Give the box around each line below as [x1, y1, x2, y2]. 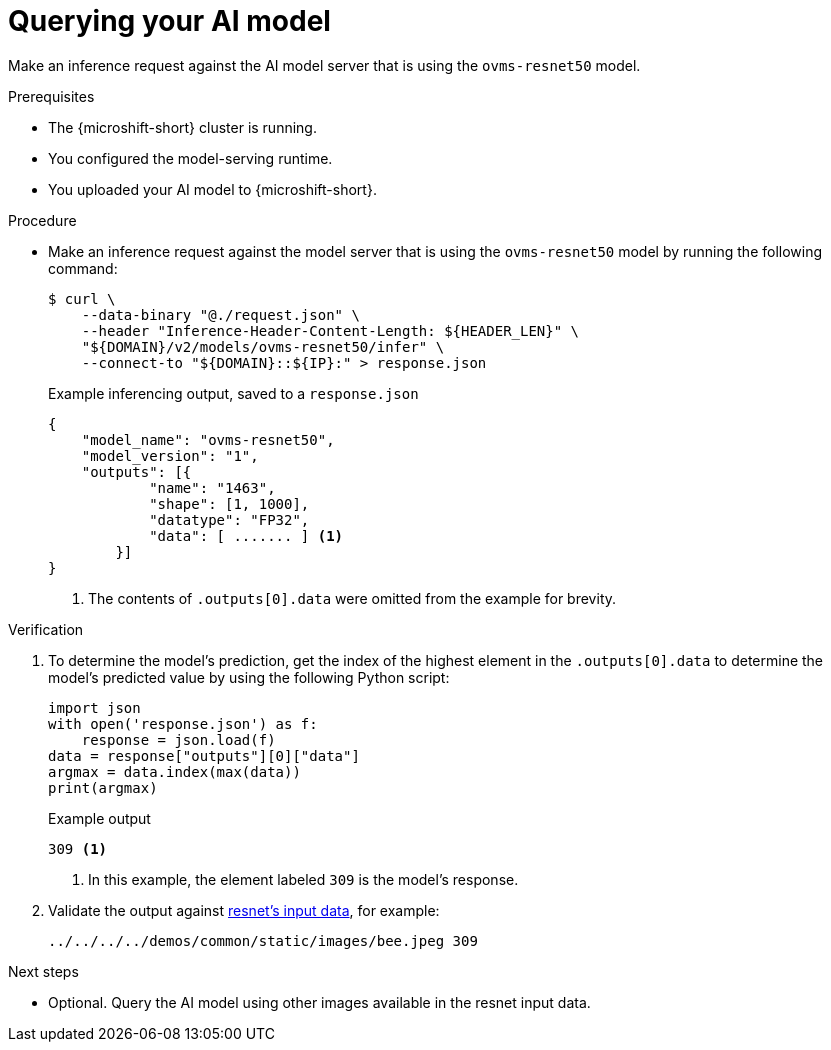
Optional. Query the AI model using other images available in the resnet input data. [48, 993, 591, 1011]
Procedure [8, 211, 77, 229]
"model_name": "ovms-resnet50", [81, 431, 335, 448]
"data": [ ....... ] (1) [149, 527, 344, 544]
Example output [48, 809, 151, 827]
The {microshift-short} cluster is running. [48, 118, 317, 136]
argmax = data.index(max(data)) [48, 763, 301, 780]
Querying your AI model [8, 4, 331, 38]
